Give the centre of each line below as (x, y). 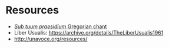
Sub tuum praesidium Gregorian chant (60, 26)
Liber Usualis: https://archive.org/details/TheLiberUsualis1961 (89, 32)
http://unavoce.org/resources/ (51, 39)
